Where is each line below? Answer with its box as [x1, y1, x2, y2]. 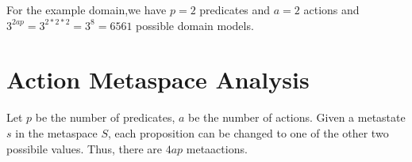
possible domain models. [136, 17, 254, 33]
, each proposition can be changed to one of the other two [108, 124, 389, 141]
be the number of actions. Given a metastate [188, 109, 406, 126]
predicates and [199, 2, 271, 17]
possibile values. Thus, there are [6, 140, 162, 156]
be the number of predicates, [35, 109, 175, 126]
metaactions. [186, 140, 248, 156]
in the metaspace [15, 124, 98, 141]
